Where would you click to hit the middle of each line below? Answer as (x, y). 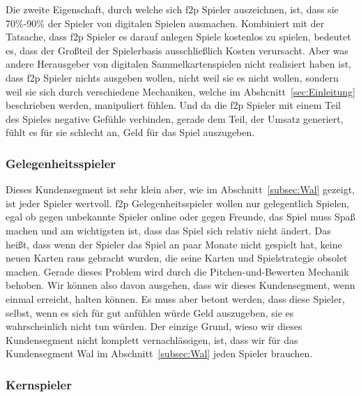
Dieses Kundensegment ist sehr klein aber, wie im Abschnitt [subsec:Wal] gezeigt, (180, 189)
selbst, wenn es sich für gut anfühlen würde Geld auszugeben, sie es (150, 312)
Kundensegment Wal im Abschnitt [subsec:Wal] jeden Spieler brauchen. (159, 353)
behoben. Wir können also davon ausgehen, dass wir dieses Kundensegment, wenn (180, 285)
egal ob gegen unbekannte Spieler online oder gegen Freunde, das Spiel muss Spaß (180, 217)
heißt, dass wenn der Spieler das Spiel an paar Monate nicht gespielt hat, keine (174, 244)
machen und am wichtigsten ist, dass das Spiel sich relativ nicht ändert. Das (168, 230)
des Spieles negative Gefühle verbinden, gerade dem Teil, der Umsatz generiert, (175, 118)
